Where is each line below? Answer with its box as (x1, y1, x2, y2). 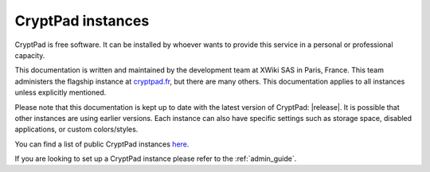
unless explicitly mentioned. (14, 88, 107, 97)
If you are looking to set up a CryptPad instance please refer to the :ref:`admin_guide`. (14, 154, 297, 163)
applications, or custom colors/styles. (14, 124, 139, 135)
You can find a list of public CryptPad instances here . (14, 139, 190, 149)
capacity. (14, 50, 45, 60)
